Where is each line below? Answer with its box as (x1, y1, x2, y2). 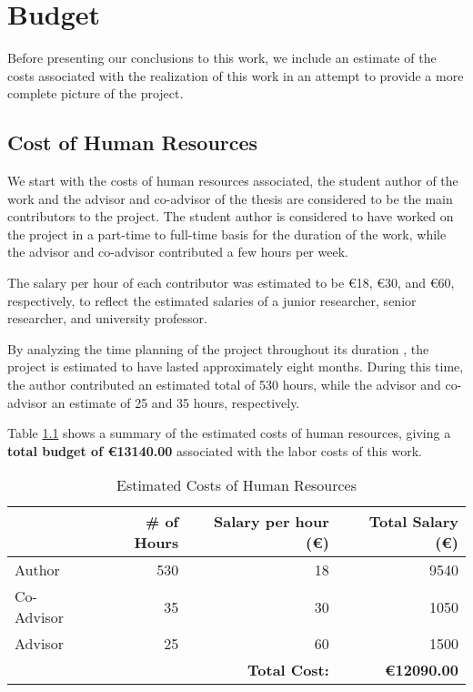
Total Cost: (247, 659, 329, 681)
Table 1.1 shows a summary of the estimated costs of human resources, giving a (7, 423, 451, 443)
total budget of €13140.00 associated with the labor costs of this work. (7, 441, 422, 460)
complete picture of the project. (7, 84, 184, 103)
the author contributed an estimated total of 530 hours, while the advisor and (7, 375, 441, 394)
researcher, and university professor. (7, 309, 207, 328)
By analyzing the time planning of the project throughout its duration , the (7, 339, 429, 358)
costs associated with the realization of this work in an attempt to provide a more (7, 66, 464, 85)
